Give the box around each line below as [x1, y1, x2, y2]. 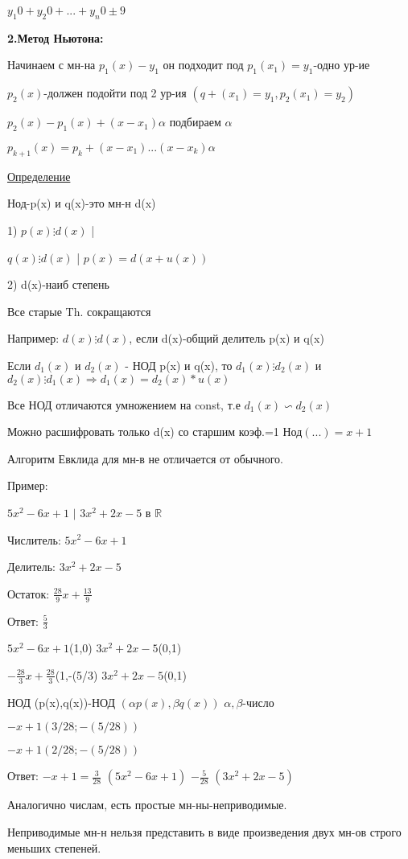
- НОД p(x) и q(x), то [125, 356, 233, 373]
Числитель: [7, 531, 61, 548]
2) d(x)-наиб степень [7, 276, 109, 293]
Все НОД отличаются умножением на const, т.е [7, 396, 241, 413]
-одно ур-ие [313, 56, 370, 73]
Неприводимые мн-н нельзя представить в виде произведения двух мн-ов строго [7, 823, 402, 840]
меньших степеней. [7, 839, 101, 856]
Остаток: [7, 585, 50, 602]
